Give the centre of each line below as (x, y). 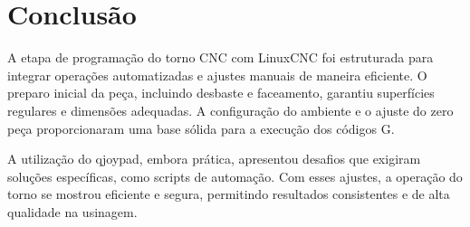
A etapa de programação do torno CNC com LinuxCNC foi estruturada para (221, 57)
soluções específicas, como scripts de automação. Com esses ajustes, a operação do (235, 176)
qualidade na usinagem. (72, 211)
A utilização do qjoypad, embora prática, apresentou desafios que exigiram (214, 159)
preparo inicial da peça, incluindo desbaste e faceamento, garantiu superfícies (221, 93)
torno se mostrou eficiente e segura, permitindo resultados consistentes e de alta (229, 194)
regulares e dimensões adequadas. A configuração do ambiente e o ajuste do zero (230, 110)
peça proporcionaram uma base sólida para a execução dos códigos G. (201, 128)
